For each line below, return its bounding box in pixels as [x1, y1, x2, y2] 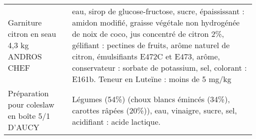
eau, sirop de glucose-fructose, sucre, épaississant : [72, 5, 245, 17]
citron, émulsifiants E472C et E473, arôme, [72, 51, 220, 62]
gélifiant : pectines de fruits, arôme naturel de [72, 39, 230, 51]
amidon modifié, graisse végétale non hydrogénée [72, 17, 240, 28]
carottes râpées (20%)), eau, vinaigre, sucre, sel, [72, 104, 237, 116]
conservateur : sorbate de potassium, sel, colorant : [72, 62, 247, 73]
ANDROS [8, 51, 42, 62]
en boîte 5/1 [8, 110, 50, 121]
